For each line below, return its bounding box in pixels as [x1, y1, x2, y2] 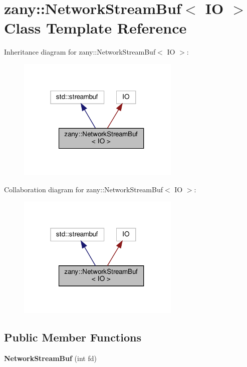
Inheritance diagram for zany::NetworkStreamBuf [4, 47, 156, 57]
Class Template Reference [4, 18, 187, 38]
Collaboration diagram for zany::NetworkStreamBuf [4, 184, 163, 194]
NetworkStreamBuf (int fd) [4, 352, 97, 363]
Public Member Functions [4, 329, 141, 344]
